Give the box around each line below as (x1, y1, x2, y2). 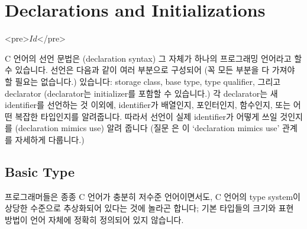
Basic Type (5, 162, 75, 180)
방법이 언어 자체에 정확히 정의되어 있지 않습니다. (5, 213, 184, 225)
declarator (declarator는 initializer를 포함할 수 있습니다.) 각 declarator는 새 (5, 87, 278, 99)
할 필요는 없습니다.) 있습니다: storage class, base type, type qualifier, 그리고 (5, 75, 281, 87)
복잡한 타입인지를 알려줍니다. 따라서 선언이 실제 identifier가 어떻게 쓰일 (15, 110, 277, 122)
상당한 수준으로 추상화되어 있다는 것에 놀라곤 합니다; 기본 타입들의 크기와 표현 (5, 202, 294, 214)
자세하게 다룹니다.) (15, 133, 85, 145)
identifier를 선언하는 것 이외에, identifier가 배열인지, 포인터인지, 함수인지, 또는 (5, 98, 291, 111)
